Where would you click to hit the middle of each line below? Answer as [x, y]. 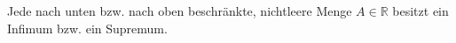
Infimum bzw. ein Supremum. [87, 28]
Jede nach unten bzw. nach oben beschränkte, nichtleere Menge [180, 11]
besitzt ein [421, 11]
